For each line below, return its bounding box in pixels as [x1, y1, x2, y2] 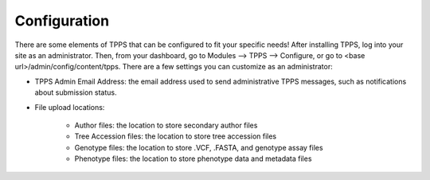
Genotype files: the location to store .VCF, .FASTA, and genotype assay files [74, 143, 323, 152]
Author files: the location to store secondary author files [74, 120, 258, 130]
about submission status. [34, 88, 117, 97]
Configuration [14, 12, 110, 29]
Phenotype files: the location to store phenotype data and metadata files [74, 154, 312, 163]
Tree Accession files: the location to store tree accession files [74, 131, 277, 141]
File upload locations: [34, 102, 105, 112]
